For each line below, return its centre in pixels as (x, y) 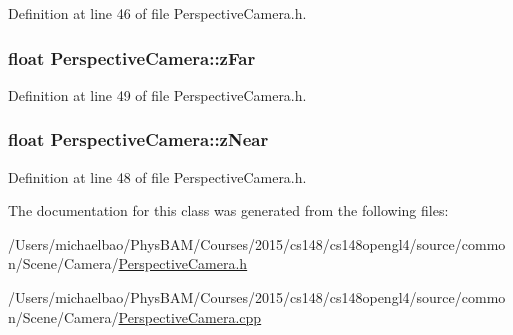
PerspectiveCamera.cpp (190, 316)
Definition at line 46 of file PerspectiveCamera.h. (157, 13)
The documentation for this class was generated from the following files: (228, 210)
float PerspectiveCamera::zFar (132, 57)
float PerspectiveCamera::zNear (138, 139)
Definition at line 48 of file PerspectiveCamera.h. (157, 176)
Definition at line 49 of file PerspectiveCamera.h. (157, 94)
